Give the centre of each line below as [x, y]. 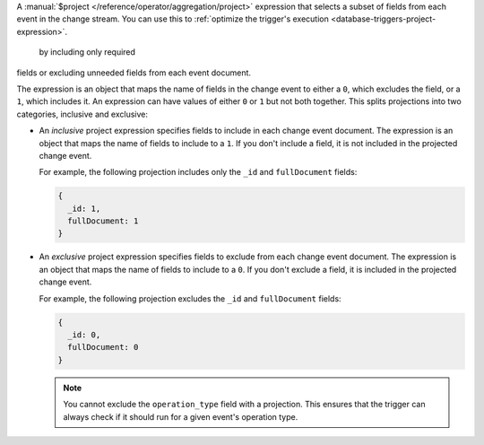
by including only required [87, 52]
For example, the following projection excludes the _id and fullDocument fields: [190, 298]
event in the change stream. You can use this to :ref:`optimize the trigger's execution [173, 19]
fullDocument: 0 [103, 347]
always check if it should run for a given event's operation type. [181, 416]
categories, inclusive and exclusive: [82, 114]
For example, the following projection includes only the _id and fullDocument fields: [198, 172]
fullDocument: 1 [103, 221]
